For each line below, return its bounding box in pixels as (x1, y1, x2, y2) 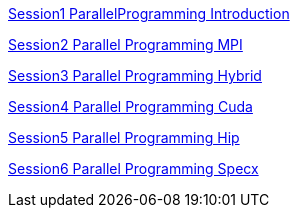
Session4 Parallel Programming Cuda (8, 98, 253, 115)
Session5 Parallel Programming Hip (8, 129, 240, 146)
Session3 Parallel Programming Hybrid (8, 67, 262, 84)
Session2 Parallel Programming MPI (8, 36, 243, 53)
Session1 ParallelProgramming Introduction (8, 5, 290, 22)
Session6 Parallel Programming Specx (8, 160, 259, 177)
